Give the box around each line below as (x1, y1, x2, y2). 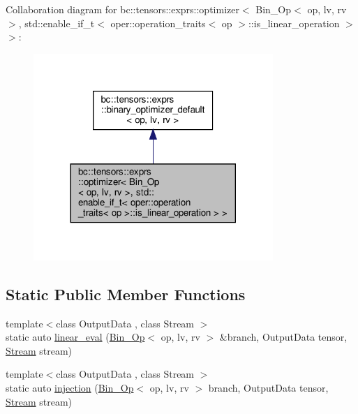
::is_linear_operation (248, 15, 340, 30)
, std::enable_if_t (18, 15, 95, 30)
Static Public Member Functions (6, 283, 246, 304)
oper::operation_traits (110, 15, 206, 30)
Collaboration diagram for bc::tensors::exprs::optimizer (6, 2, 239, 16)
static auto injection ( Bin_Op (6, 380, 134, 394)
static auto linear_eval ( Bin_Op (6, 330, 145, 344)
